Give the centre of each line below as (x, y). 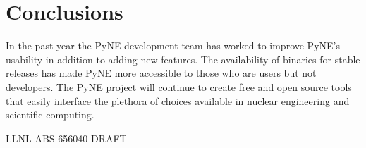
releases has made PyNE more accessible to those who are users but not (161, 73)
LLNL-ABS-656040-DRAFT (66, 138)
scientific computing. (50, 115)
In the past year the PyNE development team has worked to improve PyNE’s (173, 45)
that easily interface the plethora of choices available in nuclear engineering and (178, 100)
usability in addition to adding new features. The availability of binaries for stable (183, 59)
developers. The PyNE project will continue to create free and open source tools (179, 86)
